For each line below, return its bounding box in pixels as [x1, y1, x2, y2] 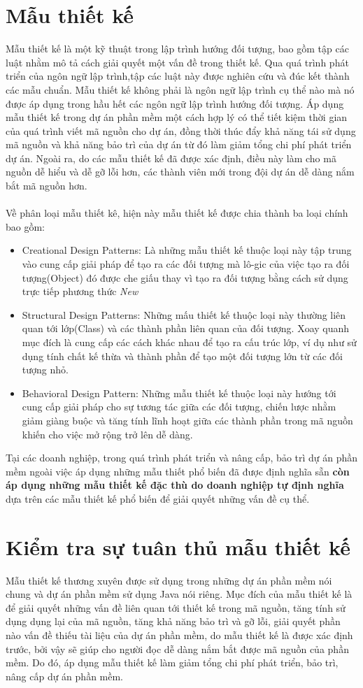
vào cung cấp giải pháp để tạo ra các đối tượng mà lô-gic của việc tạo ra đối [22, 257, 350, 271]
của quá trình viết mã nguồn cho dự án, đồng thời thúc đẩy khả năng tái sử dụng [6, 123, 356, 138]
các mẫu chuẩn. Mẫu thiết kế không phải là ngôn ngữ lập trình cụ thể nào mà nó [6, 82, 355, 96]
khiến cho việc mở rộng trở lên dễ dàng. [22, 427, 193, 441]
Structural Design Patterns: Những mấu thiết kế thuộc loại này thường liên [22, 307, 346, 322]
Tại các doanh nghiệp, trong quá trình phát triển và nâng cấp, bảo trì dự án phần [6, 450, 358, 465]
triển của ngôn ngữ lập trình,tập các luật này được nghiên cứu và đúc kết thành [6, 69, 350, 83]
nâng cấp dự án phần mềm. [6, 668, 124, 683]
